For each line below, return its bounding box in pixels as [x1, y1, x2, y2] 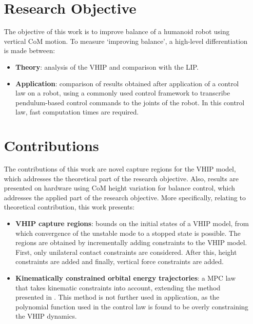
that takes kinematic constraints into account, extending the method [15, 282, 221, 292]
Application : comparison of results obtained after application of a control [15, 78, 239, 88]
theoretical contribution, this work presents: [4, 202, 135, 212]
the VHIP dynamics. [15, 311, 77, 321]
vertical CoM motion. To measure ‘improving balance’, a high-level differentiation [4, 36, 248, 46]
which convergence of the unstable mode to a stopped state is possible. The [15, 228, 241, 238]
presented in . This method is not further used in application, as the [15, 292, 219, 302]
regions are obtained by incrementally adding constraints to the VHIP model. [15, 237, 247, 248]
